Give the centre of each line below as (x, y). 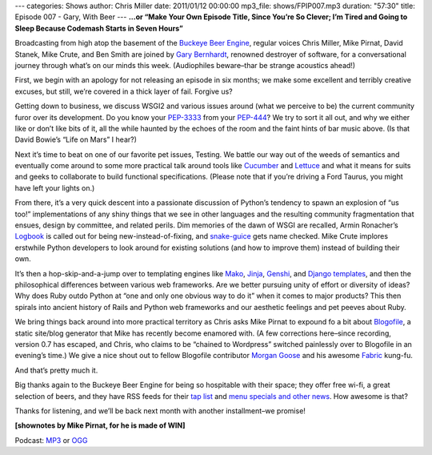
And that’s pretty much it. (56, 370)
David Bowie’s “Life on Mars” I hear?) (76, 139)
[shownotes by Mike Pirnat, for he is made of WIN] (100, 425)
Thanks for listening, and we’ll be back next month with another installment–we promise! (160, 411)
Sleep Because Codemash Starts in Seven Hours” (99, 28)
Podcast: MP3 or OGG (51, 440)
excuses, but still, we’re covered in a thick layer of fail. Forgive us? (124, 91)
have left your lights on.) (55, 187)
